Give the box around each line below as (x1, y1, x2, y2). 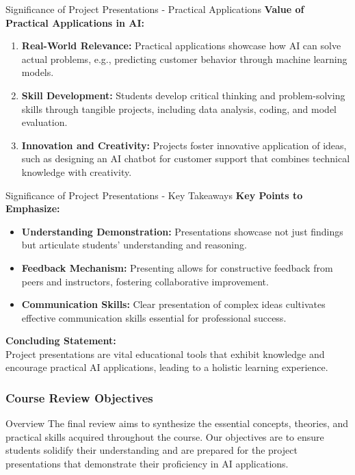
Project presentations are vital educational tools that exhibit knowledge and (5, 346, 325, 361)
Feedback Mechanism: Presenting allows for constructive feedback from (21, 260, 333, 274)
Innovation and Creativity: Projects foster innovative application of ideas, (21, 138, 347, 152)
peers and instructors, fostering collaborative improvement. (21, 274, 269, 288)
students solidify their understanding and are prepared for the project (5, 443, 298, 457)
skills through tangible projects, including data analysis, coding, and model (21, 101, 337, 116)
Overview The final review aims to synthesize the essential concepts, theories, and (5, 416, 349, 431)
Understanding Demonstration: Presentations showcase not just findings (21, 224, 343, 238)
